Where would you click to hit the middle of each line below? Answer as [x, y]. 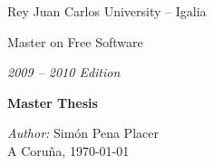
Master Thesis [53, 102]
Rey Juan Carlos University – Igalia [107, 11]
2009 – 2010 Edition [64, 72]
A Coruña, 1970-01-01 [68, 150]
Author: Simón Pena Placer [83, 133]
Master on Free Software [75, 41]
